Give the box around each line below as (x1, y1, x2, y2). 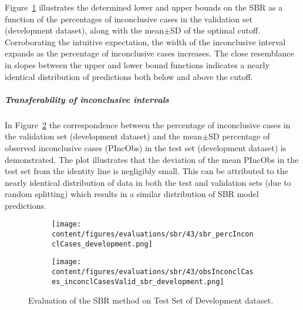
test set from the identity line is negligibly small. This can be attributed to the (5, 165, 288, 177)
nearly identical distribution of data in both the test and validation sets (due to (5, 176, 291, 188)
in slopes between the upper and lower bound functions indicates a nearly (5, 58, 270, 71)
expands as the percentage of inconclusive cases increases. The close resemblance (5, 47, 294, 59)
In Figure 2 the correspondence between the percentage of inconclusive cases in (5, 118, 291, 131)
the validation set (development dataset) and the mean (5, 130, 203, 142)
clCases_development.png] (52, 239, 153, 248)
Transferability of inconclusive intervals (5, 93, 169, 105)
